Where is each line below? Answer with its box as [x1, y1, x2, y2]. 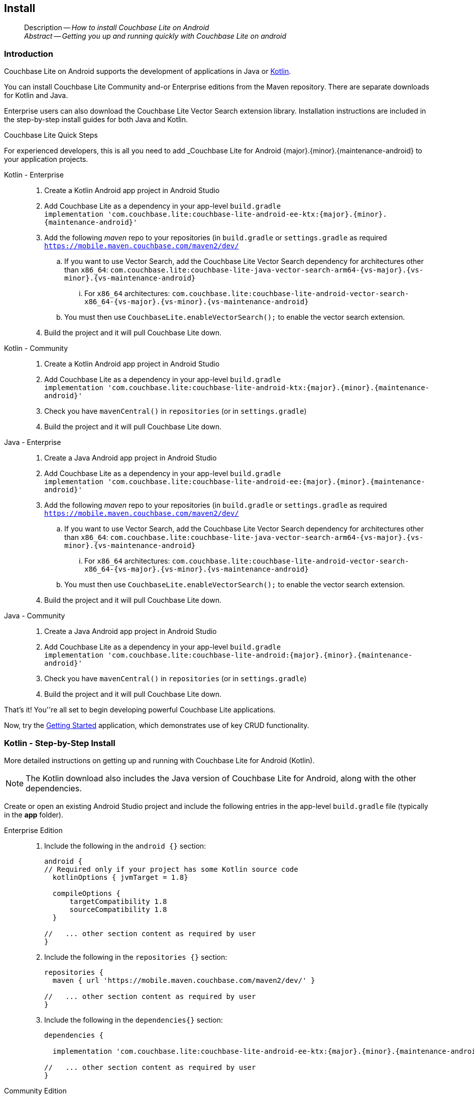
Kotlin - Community [4, 344, 68, 353]
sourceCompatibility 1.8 [69, 905, 167, 914]
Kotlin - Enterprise [4, 170, 64, 179]
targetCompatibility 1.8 [69, 897, 167, 905]
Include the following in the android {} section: [44, 841, 206, 850]
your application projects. [4, 155, 88, 164]
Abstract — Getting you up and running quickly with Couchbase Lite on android [24, 32, 287, 41]
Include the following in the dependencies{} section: [44, 1015, 223, 1024]
